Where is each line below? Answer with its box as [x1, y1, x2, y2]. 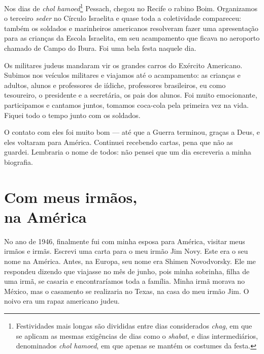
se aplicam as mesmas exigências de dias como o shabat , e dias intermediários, [16, 330, 258, 341]
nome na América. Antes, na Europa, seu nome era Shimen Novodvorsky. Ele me [4, 256, 256, 267]
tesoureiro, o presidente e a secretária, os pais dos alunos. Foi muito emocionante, [4, 90, 257, 100]
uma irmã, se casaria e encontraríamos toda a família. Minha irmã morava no [4, 276, 245, 286]
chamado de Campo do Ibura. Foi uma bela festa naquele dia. [4, 43, 196, 53]
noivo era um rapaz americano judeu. [4, 296, 120, 306]
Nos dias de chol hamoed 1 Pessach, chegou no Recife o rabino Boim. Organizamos [4, 2, 257, 13]
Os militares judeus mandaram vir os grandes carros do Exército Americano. [4, 60, 243, 70]
